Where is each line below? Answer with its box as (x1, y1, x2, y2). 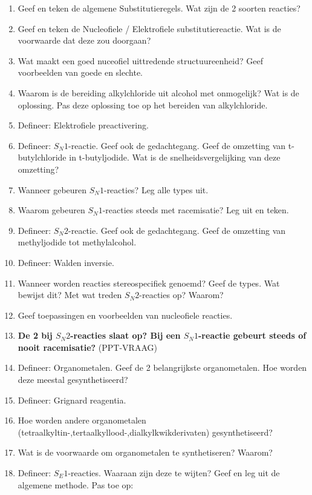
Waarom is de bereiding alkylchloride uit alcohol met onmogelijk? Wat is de (18, 86, 299, 99)
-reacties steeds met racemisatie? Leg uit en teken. (102, 204, 289, 216)
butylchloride (18, 151, 67, 164)
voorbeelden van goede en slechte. (18, 66, 143, 79)
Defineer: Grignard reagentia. (18, 393, 126, 406)
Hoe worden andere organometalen (18, 414, 146, 427)
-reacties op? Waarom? (139, 288, 224, 301)
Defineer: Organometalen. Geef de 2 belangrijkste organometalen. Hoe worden (18, 361, 307, 374)
